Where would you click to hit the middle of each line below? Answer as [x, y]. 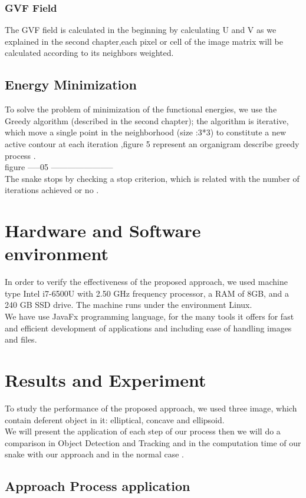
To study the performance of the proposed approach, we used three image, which [151, 408]
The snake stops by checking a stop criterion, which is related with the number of [152, 178]
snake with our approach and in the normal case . [94, 454]
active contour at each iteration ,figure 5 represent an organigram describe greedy [152, 143]
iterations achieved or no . [52, 190]
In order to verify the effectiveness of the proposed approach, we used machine [146, 282]
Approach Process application [98, 486]
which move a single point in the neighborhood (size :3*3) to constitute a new [146, 132]
